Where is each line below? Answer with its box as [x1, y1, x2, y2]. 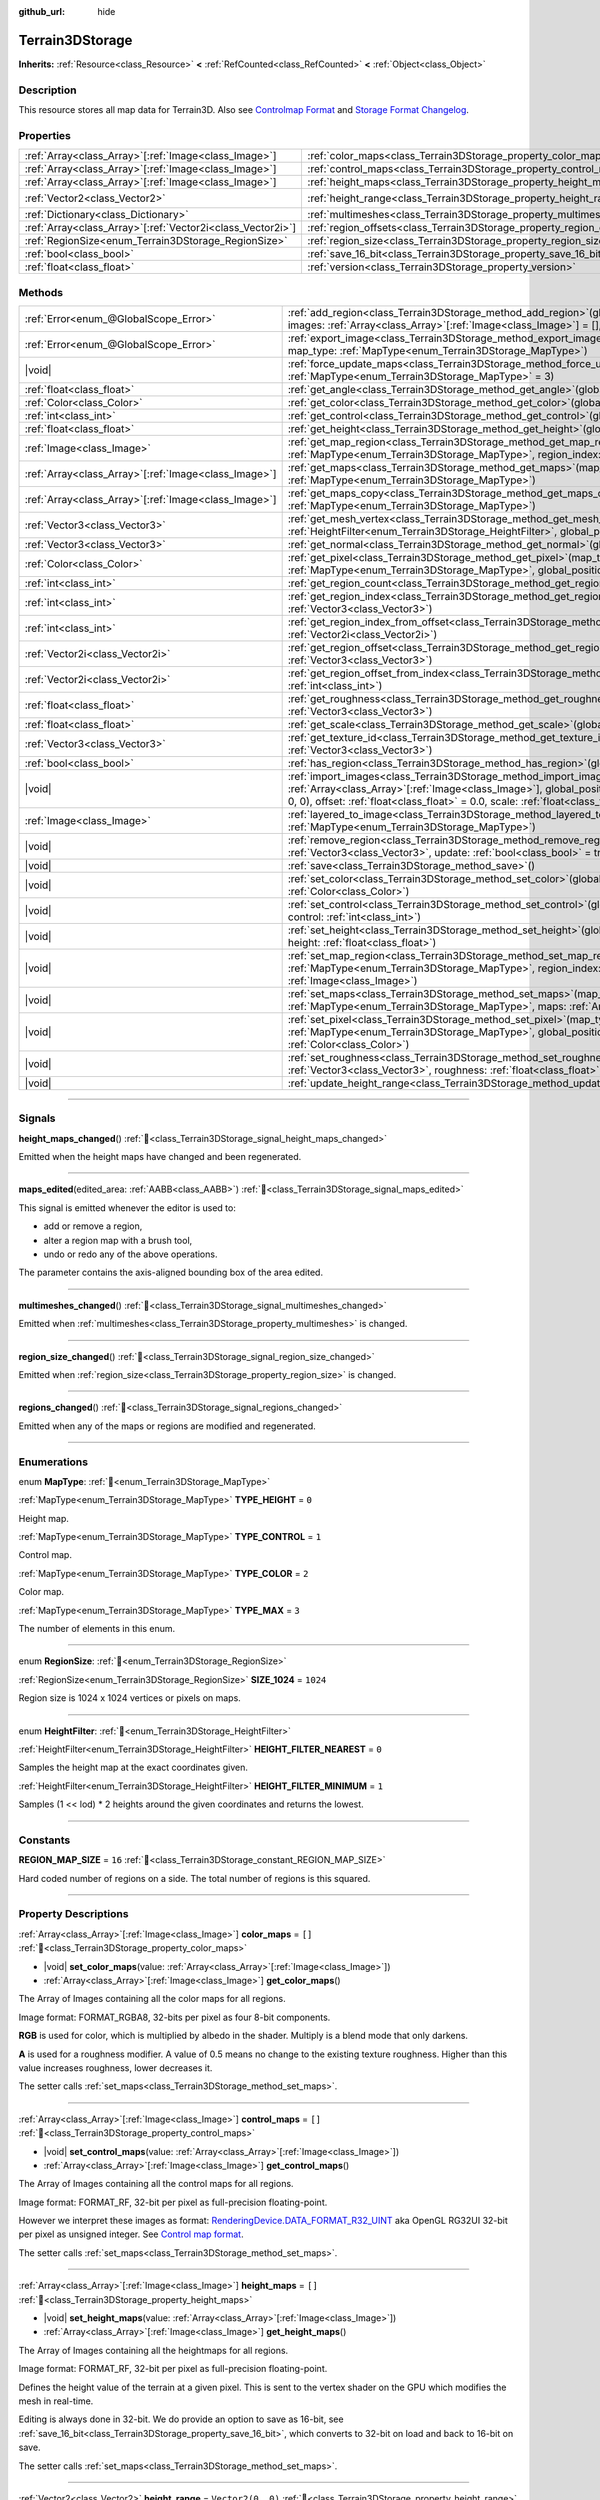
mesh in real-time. [18, 2395, 94, 2407]
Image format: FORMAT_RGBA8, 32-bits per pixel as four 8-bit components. [18, 2011, 331, 2023]
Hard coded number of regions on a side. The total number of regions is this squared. [18, 1872, 371, 1884]
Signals [18, 1111, 56, 1125]
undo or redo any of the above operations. [43, 1248, 218, 1260]
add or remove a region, [43, 1220, 143, 1232]
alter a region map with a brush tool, [43, 1234, 193, 1246]
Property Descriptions [18, 1907, 129, 1921]
